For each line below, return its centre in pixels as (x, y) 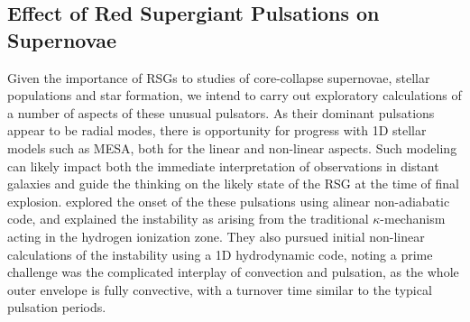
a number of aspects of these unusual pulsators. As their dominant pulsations (221, 112)
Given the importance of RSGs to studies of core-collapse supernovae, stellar (219, 77)
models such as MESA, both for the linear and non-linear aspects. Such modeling (232, 147)
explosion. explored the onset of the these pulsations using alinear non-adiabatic (229, 201)
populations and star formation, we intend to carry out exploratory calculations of (235, 95)
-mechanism (413, 219)
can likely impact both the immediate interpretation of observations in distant (223, 166)
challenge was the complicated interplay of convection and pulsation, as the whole (233, 272)
